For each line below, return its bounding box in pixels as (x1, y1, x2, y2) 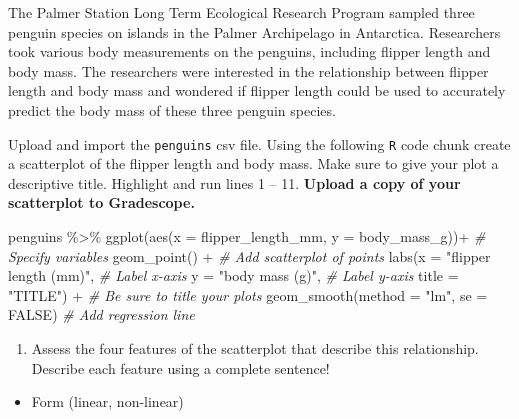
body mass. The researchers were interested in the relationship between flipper (8, 60, 489, 81)
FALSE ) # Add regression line (8, 304, 195, 325)
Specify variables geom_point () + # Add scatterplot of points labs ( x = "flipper (8, 245, 491, 266)
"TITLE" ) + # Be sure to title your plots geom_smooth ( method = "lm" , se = (8, 284, 488, 305)
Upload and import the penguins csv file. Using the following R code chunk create (8, 133, 511, 154)
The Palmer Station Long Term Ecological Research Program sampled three (8, 2, 475, 22)
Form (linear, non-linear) (31, 391, 184, 412)
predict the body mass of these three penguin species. (8, 99, 336, 120)
